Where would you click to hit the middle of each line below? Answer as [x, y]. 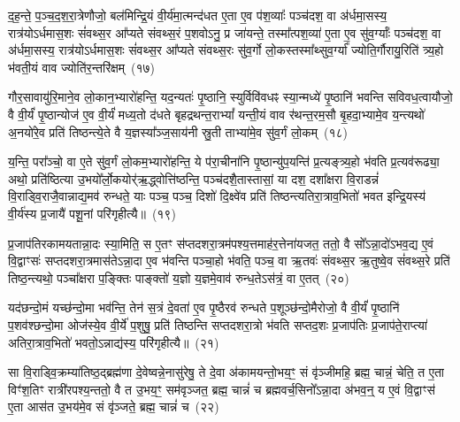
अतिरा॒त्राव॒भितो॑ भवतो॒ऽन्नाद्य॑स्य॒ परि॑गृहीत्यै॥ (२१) [114, 342]
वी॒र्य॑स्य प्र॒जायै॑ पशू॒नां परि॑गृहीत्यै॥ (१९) [92, 213]
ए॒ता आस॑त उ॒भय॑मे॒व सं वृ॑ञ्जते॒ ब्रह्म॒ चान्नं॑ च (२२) [114, 407]
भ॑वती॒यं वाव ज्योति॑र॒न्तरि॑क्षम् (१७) [81, 67]
